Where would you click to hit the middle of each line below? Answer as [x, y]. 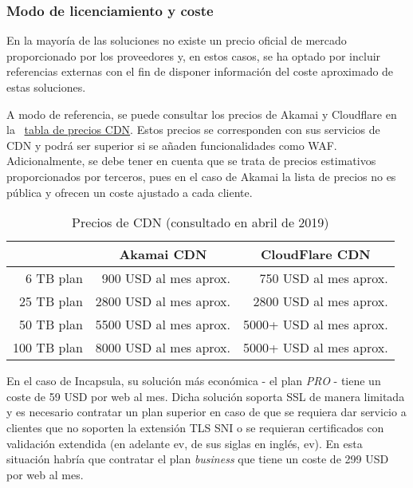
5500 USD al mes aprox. [163, 325]
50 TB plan [51, 325]
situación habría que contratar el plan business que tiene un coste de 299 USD [198, 459]
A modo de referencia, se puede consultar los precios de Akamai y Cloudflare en [202, 114]
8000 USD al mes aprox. [163, 348]
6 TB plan [54, 278]
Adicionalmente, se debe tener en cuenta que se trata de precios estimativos [191, 161]
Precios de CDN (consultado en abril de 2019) [201, 222]
